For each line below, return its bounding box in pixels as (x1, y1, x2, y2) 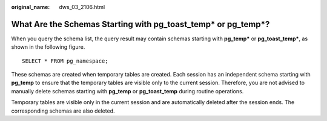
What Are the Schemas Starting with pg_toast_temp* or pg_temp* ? (11, 19, 270, 29)
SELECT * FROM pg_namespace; (22, 57, 108, 64)
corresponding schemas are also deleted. (11, 107, 115, 114)
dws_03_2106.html (59, 4, 105, 10)
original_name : (11, 4, 50, 10)
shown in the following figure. (11, 43, 85, 51)
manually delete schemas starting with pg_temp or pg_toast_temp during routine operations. (11, 87, 244, 95)
